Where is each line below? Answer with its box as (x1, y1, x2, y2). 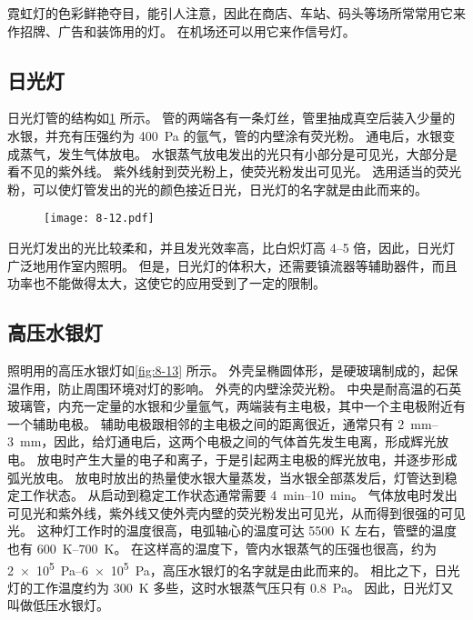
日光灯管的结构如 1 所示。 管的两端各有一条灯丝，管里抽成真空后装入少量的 (7, 108, 456, 127)
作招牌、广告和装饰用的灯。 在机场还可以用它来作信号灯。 (7, 21, 356, 40)
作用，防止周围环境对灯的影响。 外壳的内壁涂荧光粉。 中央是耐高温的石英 (19, 378, 462, 397)
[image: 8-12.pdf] (44, 212, 155, 225)
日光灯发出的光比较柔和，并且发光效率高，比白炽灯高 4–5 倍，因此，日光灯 (7, 238, 456, 257)
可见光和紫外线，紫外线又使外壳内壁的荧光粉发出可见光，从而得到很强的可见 (7, 503, 466, 522)
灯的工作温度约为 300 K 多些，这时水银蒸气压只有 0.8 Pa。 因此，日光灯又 (7, 577, 454, 596)
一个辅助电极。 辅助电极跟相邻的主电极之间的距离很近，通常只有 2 (7, 414, 405, 433)
